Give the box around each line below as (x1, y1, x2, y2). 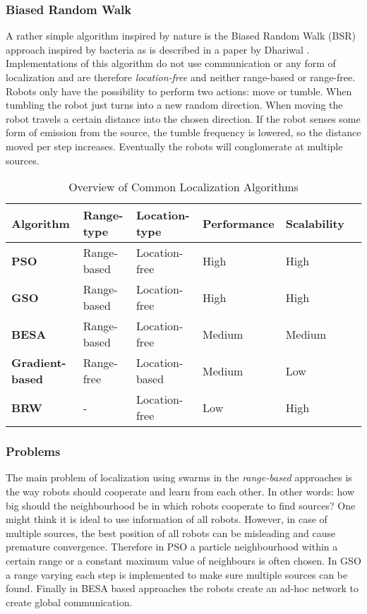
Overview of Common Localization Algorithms (68, 179, 299, 195)
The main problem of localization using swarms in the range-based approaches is (6, 470, 352, 485)
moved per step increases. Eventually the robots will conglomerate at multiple (6, 138, 343, 153)
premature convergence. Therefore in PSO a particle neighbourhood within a (6, 539, 338, 554)
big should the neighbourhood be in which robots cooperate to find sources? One (6, 498, 356, 512)
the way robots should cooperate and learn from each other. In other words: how (6, 483, 355, 498)
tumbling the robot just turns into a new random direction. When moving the (6, 97, 343, 112)
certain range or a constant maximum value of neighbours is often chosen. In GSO (6, 553, 361, 567)
